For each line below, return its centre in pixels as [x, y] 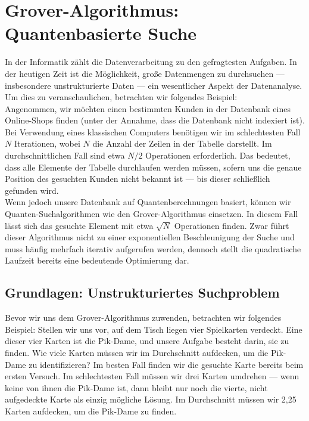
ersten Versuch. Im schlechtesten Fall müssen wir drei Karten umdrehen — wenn [152, 376]
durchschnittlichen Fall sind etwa [65, 155]
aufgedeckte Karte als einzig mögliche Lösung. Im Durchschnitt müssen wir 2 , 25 [151, 399]
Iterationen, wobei [47, 143]
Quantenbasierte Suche [101, 33]
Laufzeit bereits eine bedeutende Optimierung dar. [97, 260]
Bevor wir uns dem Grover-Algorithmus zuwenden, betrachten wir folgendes [143, 318]
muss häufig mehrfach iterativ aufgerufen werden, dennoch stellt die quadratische [153, 248]
